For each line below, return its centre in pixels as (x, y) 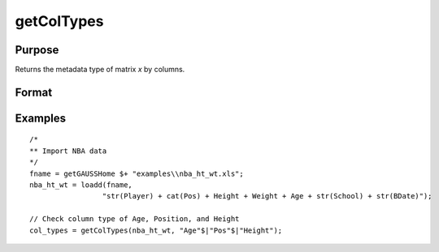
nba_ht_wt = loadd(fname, (81, 185)
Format (34, 92)
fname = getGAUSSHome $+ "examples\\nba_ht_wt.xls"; (137, 173)
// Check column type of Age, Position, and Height (135, 219)
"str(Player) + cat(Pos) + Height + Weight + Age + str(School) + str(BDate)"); (267, 196)
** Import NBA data (68, 151)
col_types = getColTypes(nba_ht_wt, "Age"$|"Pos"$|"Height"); (156, 230)
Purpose (37, 50)
